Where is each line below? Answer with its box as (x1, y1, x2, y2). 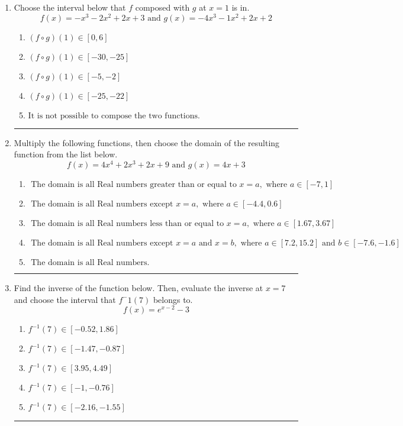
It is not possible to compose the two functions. (28, 111, 200, 120)
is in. (231, 1, 250, 13)
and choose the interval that (14, 293, 116, 305)
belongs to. (153, 293, 193, 305)
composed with (135, 1, 190, 13)
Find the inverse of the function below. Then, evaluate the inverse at (14, 281, 263, 293)
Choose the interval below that (14, 1, 126, 13)
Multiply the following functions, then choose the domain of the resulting (14, 136, 280, 149)
